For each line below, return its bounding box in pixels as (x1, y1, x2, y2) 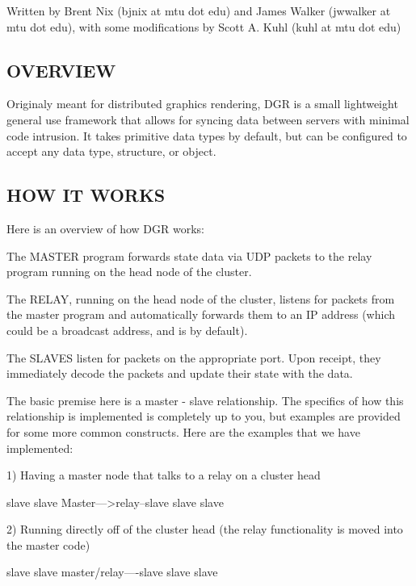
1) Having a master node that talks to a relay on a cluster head (6, 467, 321, 483)
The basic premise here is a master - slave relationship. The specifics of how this (6, 391, 404, 408)
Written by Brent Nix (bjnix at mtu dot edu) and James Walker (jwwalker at (6, 2, 391, 19)
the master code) (6, 536, 90, 553)
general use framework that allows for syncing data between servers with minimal (6, 111, 410, 128)
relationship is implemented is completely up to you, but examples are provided (6, 408, 401, 425)
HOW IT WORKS (6, 182, 166, 207)
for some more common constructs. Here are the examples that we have (6, 423, 360, 440)
